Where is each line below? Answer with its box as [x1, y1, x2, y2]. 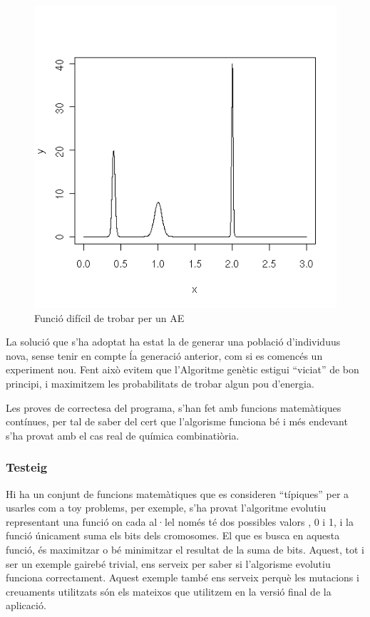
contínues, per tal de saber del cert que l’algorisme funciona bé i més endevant [6, 414, 348, 429]
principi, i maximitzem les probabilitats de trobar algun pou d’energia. [6, 375, 314, 390]
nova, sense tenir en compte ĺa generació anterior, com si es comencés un [6, 348, 323, 363]
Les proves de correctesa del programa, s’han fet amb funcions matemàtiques [6, 400, 341, 415]
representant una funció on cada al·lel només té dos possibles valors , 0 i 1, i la [6, 514, 354, 529]
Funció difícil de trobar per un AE [34, 310, 185, 325]
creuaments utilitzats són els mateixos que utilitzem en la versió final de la [6, 584, 332, 598]
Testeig [6, 458, 48, 476]
